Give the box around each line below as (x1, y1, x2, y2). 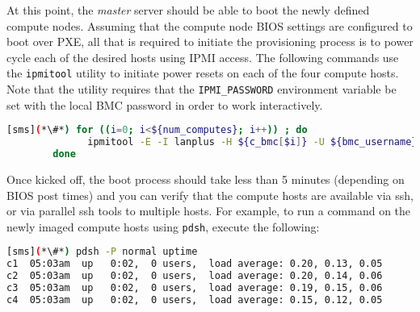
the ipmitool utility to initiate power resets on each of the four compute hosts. (6, 64, 399, 81)
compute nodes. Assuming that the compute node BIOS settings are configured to (6, 17, 413, 34)
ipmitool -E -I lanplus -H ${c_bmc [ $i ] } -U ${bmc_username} (87, 136, 418, 148)
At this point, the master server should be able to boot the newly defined (6, 2, 370, 18)
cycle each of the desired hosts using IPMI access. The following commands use (6, 48, 399, 65)
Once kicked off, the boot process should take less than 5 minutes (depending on (6, 170, 405, 187)
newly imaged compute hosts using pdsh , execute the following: (6, 218, 320, 235)
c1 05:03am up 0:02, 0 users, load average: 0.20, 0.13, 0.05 (6, 258, 383, 270)
